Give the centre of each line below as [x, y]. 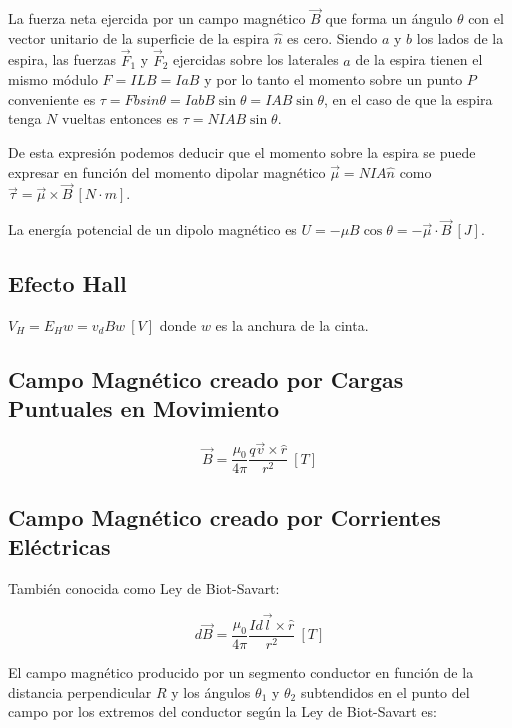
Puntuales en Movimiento [143, 408]
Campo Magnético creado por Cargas [206, 379]
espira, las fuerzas [62, 59]
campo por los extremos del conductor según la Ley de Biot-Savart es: [222, 711]
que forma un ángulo [389, 18]
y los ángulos [211, 691]
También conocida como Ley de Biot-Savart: [144, 588]
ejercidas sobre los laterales [256, 59]
